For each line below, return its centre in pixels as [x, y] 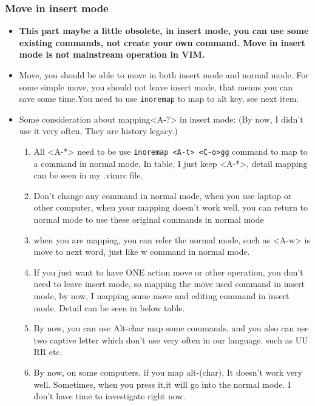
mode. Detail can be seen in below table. [109, 307]
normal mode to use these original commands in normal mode [149, 219]
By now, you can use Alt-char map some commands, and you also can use [171, 328]
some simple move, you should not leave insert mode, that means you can [156, 86]
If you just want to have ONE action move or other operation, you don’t [168, 272]
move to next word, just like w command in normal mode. [142, 252]
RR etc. [48, 352]
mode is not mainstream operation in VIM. [112, 54]
